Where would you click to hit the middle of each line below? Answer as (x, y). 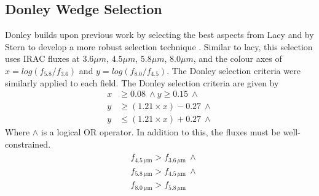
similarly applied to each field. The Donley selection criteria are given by (142, 82)
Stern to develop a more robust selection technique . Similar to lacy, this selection (159, 46)
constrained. (28, 144)
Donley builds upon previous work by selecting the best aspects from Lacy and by (159, 35)
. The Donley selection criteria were (234, 70)
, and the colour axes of (238, 58)
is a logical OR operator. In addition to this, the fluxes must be (160, 132)
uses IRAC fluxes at (42, 58)
